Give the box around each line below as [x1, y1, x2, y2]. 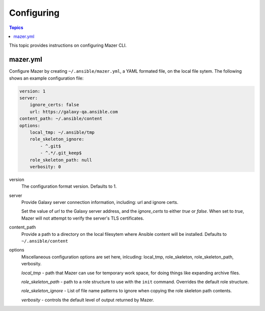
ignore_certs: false [29, 102, 79, 108]
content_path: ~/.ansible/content [19, 116, 103, 121]
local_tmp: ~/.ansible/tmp [29, 129, 95, 135]
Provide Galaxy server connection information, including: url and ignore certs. [21, 199, 179, 205]
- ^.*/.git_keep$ [40, 150, 82, 156]
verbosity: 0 [29, 164, 61, 170]
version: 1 [19, 88, 46, 94]
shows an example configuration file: [9, 75, 84, 81]
